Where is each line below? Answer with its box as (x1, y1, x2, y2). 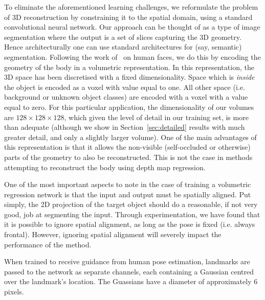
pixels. (4, 286, 24, 297)
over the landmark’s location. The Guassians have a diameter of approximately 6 (4, 276, 258, 287)
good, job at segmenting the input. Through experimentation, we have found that (4, 209, 260, 219)
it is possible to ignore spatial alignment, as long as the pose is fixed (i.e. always (4, 219, 255, 229)
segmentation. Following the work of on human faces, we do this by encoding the (4, 51, 261, 62)
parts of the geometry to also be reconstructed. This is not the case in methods (4, 151, 253, 162)
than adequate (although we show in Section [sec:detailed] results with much (4, 122, 245, 132)
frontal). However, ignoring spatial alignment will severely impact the (4, 229, 222, 240)
